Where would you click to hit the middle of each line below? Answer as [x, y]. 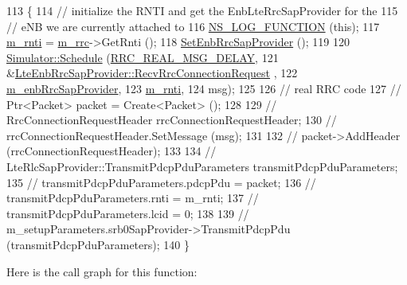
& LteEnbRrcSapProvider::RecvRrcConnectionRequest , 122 [152, 73]
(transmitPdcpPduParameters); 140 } [98, 244]
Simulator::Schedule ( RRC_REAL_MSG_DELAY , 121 [143, 57]
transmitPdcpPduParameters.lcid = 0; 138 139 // [128, 213]
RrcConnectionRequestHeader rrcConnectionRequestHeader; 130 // [172, 120]
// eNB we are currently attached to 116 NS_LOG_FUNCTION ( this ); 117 [193, 26]
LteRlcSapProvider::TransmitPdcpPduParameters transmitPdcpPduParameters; [202, 166]
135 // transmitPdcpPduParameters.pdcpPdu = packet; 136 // [161, 182]
